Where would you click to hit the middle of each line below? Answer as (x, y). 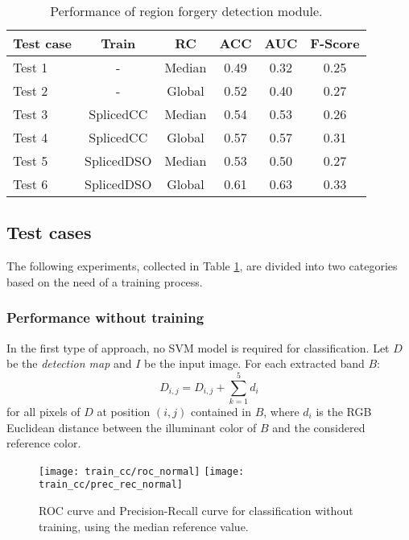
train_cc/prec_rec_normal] (111, 485)
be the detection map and (69, 363)
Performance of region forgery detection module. (186, 11)
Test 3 (31, 114)
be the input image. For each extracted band (254, 363)
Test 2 (31, 91)
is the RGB (344, 411)
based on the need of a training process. (105, 281)
